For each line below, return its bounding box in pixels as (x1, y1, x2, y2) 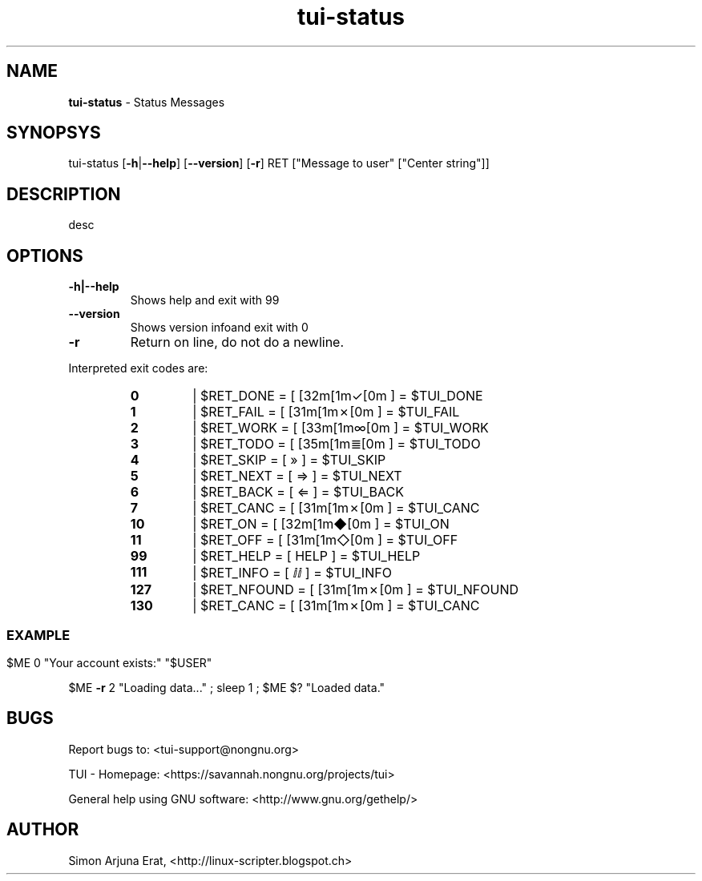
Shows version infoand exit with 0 (130, 320, 309, 335)
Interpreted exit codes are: (68, 361, 208, 376)
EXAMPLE (6, 626, 71, 643)
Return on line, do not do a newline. (130, 334, 345, 351)
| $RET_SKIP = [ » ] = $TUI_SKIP (192, 452, 386, 469)
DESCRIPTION (6, 183, 121, 204)
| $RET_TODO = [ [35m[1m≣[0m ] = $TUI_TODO (192, 436, 481, 453)
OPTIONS (6, 245, 83, 266)
